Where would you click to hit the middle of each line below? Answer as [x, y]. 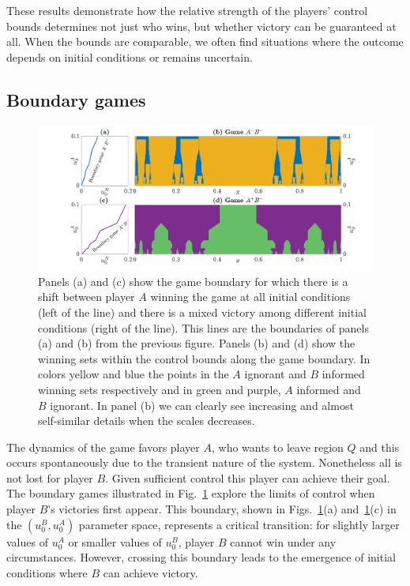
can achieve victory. [150, 572]
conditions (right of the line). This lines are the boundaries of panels [203, 327]
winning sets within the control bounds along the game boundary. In [204, 358]
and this [380, 447]
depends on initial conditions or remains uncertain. [130, 56]
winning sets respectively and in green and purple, [160, 389]
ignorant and [275, 374]
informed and [329, 389]
